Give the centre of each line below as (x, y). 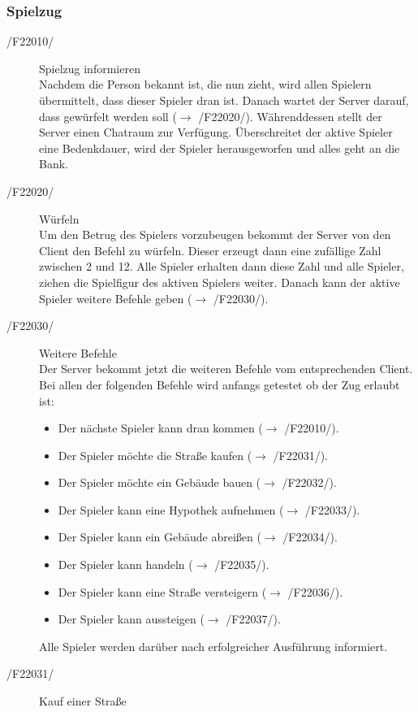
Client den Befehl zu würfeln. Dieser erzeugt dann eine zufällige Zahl (210, 250)
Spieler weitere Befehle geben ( (116, 298)
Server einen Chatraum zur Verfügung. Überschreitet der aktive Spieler (216, 132)
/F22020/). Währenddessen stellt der (290, 116)
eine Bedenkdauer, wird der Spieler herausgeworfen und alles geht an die (220, 148)
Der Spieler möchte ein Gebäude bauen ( (159, 482)
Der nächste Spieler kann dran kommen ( (160, 428)
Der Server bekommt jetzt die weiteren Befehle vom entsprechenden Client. (226, 369)
